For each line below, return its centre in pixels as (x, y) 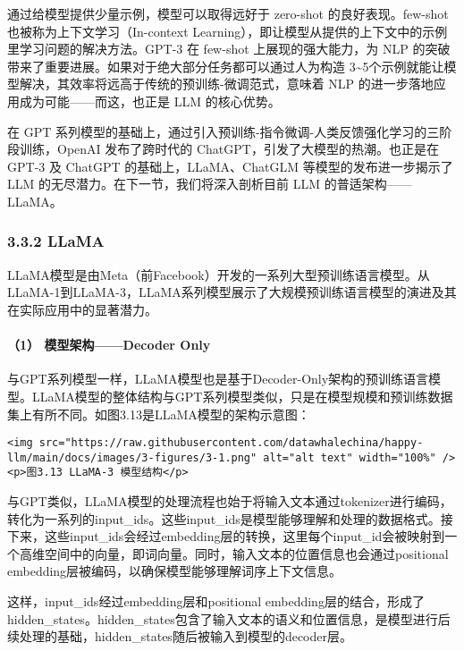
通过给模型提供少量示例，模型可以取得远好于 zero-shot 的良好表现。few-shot (228, 13)
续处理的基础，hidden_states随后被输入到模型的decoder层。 (180, 636)
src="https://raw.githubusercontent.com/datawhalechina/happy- (231, 443)
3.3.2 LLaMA (56, 241)
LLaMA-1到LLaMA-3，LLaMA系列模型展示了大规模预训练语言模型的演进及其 (232, 292)
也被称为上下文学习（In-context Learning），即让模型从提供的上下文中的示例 (228, 31)
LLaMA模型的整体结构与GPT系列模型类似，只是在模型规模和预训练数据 (242, 396)
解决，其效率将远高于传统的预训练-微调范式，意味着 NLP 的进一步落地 (226, 84)
